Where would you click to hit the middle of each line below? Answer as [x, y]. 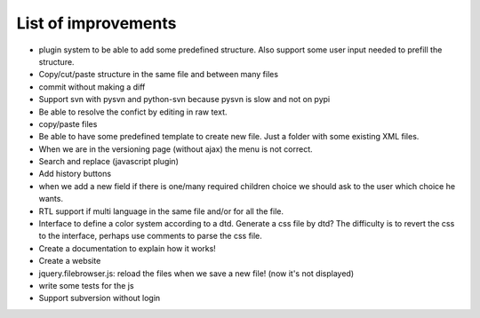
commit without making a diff [92, 87]
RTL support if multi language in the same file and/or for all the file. [161, 211]
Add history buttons [75, 174]
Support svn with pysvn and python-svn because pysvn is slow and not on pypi [184, 99]
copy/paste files [68, 123]
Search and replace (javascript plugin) [109, 162]
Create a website [70, 261]
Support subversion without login [100, 298]
